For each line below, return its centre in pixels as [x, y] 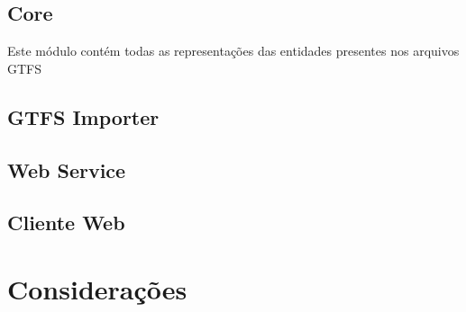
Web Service [67, 169]
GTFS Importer [83, 116]
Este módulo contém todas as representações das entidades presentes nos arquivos [233, 51]
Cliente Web [66, 223]
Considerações [97, 288]
